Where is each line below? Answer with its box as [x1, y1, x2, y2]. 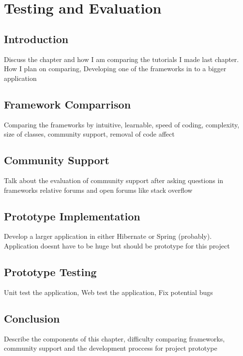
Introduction [4, 31, 69, 46]
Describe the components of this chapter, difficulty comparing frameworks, [4, 333, 225, 343]
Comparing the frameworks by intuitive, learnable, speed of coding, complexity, [4, 119, 240, 129]
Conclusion [4, 310, 60, 325]
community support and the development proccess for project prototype [4, 343, 217, 353]
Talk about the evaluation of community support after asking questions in [4, 175, 224, 185]
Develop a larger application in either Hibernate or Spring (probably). [4, 231, 212, 241]
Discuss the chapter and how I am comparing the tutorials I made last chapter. [4, 54, 239, 64]
